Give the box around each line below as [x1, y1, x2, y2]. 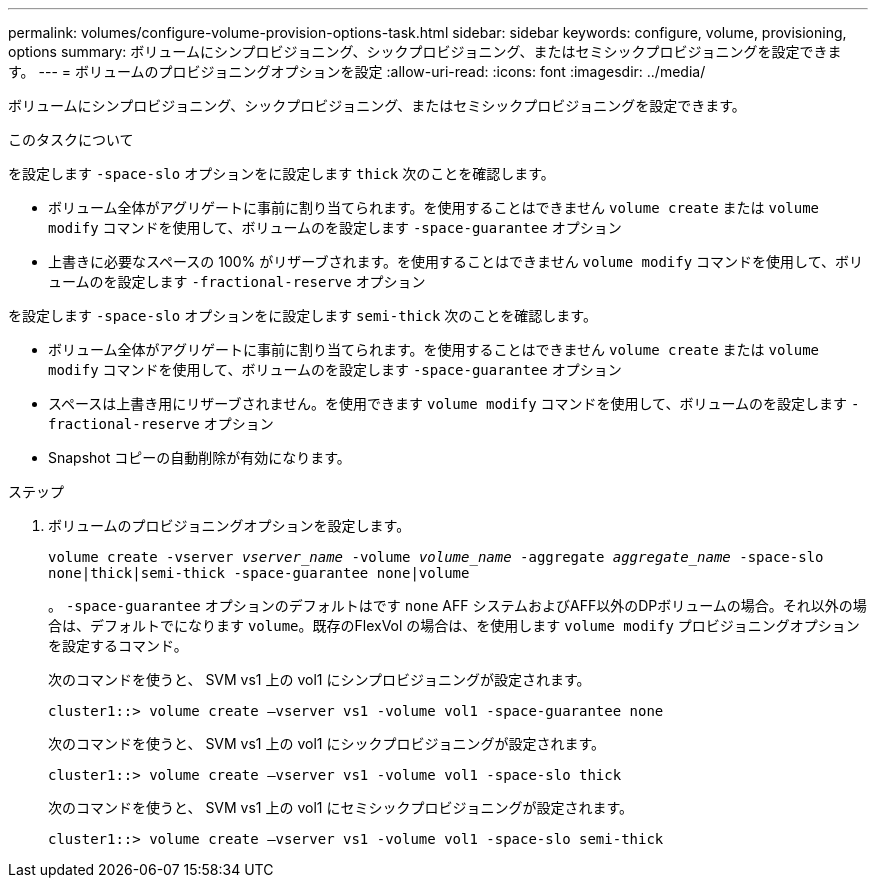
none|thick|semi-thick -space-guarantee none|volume [48, 565, 470, 581]
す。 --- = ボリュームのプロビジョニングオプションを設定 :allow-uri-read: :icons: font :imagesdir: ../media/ [8, 63, 706, 80]
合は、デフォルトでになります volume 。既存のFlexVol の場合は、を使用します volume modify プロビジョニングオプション [48, 617, 860, 634]
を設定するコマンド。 [48, 637, 188, 654]
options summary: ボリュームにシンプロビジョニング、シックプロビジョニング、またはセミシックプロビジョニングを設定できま [8, 43, 842, 60]
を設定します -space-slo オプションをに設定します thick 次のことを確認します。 [8, 165, 555, 182]
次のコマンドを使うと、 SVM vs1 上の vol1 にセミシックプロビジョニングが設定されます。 [48, 799, 634, 816]
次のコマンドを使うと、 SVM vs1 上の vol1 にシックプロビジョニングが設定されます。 [48, 735, 606, 752]
